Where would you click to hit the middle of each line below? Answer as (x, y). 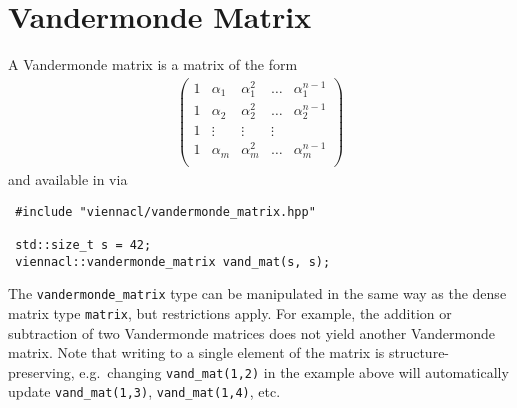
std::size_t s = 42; (83, 244)
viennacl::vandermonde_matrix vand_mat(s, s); (173, 261)
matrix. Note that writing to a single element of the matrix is (196, 352)
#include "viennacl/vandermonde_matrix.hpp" (165, 211)
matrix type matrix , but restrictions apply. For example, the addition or (230, 312)
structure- (419, 352)
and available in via (68, 178)
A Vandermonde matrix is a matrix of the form (153, 64)
